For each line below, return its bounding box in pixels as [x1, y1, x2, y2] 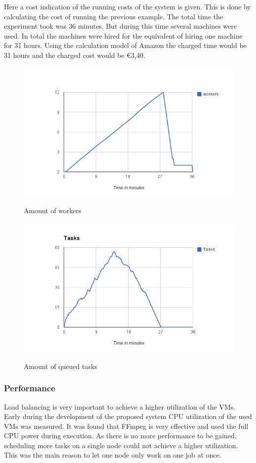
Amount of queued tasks [24, 361, 98, 371]
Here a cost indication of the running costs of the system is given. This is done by [4, 1, 251, 11]
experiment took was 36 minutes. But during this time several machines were [4, 21, 237, 31]
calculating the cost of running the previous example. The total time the [4, 11, 223, 21]
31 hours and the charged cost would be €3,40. [4, 49, 146, 60]
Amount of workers [24, 205, 81, 216]
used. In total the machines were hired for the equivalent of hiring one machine [4, 30, 243, 41]
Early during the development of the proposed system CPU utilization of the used [4, 411, 252, 421]
